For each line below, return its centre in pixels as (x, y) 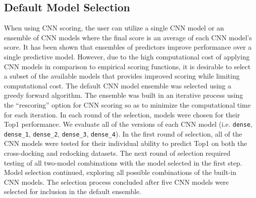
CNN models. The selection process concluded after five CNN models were (116, 182)
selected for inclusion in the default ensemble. (73, 191)
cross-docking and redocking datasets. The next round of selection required (117, 153)
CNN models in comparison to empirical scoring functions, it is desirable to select (127, 66)
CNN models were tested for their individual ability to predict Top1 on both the (126, 143)
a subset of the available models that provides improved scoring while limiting (122, 76)
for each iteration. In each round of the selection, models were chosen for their (122, 114)
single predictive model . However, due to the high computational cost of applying (127, 56)
